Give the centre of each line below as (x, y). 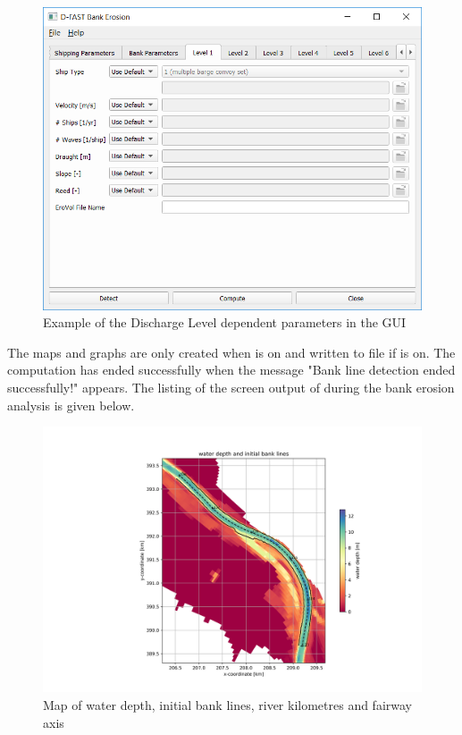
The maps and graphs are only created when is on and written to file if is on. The (231, 352)
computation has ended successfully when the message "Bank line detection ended (231, 370)
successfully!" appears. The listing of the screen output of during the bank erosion (231, 387)
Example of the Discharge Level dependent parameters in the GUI (225, 322)
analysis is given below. (71, 405)
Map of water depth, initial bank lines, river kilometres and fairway (227, 705)
